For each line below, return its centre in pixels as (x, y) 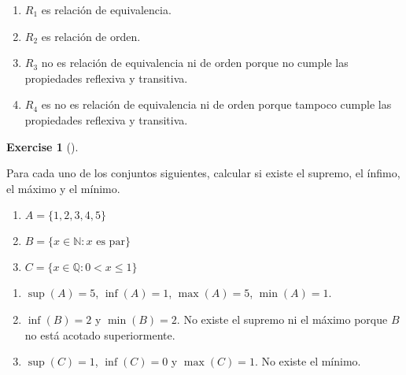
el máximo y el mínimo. (63, 188)
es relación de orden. (91, 36)
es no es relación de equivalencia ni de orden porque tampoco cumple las (216, 104)
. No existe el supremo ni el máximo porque (282, 319)
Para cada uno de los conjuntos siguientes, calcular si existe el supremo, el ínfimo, (203, 173)
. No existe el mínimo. (308, 361)
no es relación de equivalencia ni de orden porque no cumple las (195, 63)
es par (111, 242)
